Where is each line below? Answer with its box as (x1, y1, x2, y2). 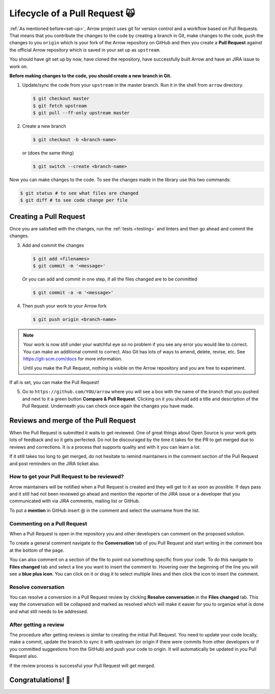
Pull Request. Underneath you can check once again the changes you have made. (22, 403, 195, 409)
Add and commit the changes (22, 242, 84, 248)
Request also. (9, 653, 38, 659)
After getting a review (9, 621, 65, 628)
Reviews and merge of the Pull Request (9, 416, 136, 425)
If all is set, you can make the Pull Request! (9, 379, 99, 385)
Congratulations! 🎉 (9, 676, 71, 684)
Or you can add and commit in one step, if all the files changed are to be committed (22, 276, 198, 282)
